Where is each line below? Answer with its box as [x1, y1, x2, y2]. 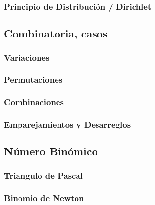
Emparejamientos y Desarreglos [4, 118, 131, 130]
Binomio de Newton [4, 191, 84, 204]
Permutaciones [4, 74, 63, 86]
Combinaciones [4, 96, 64, 108]
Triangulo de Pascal [4, 169, 83, 181]
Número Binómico [4, 144, 98, 159]
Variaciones [4, 51, 50, 63]
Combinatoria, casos [4, 26, 108, 41]
